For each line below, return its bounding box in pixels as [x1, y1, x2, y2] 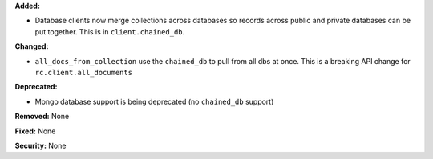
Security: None [14, 141, 67, 150]
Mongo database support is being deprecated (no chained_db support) [34, 97, 274, 106]
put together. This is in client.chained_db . [34, 26, 185, 36]
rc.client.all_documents [34, 68, 132, 77]
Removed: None [14, 112, 70, 121]
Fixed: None [14, 126, 56, 136]
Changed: [14, 42, 49, 51]
